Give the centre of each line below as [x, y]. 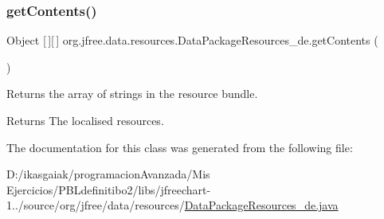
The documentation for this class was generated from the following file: [180, 147]
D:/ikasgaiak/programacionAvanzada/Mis [108, 174]
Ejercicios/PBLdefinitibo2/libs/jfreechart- [109, 189]
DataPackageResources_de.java [261, 205]
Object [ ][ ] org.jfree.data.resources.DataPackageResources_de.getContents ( [192, 40]
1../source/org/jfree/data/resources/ [96, 205]
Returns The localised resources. [85, 120]
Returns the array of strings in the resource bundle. [132, 94]
